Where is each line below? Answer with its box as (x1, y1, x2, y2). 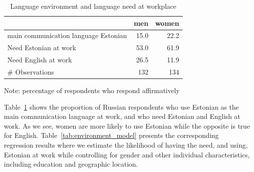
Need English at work (7, 55, 72, 65)
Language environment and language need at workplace (10, 1, 176, 11)
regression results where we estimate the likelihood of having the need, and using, (4, 140, 248, 150)
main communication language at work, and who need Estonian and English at (4, 111, 241, 121)
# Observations (7, 66, 54, 76)
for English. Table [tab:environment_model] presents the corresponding (4, 130, 219, 140)
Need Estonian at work (7, 42, 76, 53)
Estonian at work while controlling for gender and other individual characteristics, (4, 149, 250, 159)
